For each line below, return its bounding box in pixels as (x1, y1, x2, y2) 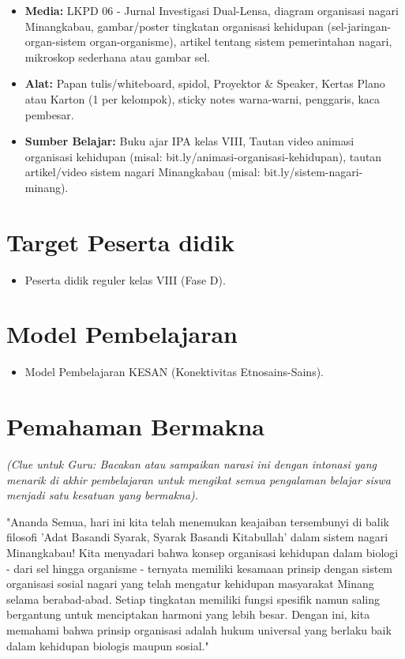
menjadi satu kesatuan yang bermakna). (6, 487, 199, 503)
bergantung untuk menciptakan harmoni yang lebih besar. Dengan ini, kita (6, 606, 370, 623)
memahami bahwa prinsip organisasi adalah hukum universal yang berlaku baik (6, 622, 392, 638)
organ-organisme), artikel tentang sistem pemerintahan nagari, (89, 33, 392, 50)
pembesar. (24, 106, 74, 122)
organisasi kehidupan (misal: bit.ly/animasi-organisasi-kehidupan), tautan (24, 148, 382, 164)
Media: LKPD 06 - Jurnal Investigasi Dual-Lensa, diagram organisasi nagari (24, 2, 399, 18)
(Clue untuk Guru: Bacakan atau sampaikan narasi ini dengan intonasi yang (6, 456, 377, 473)
